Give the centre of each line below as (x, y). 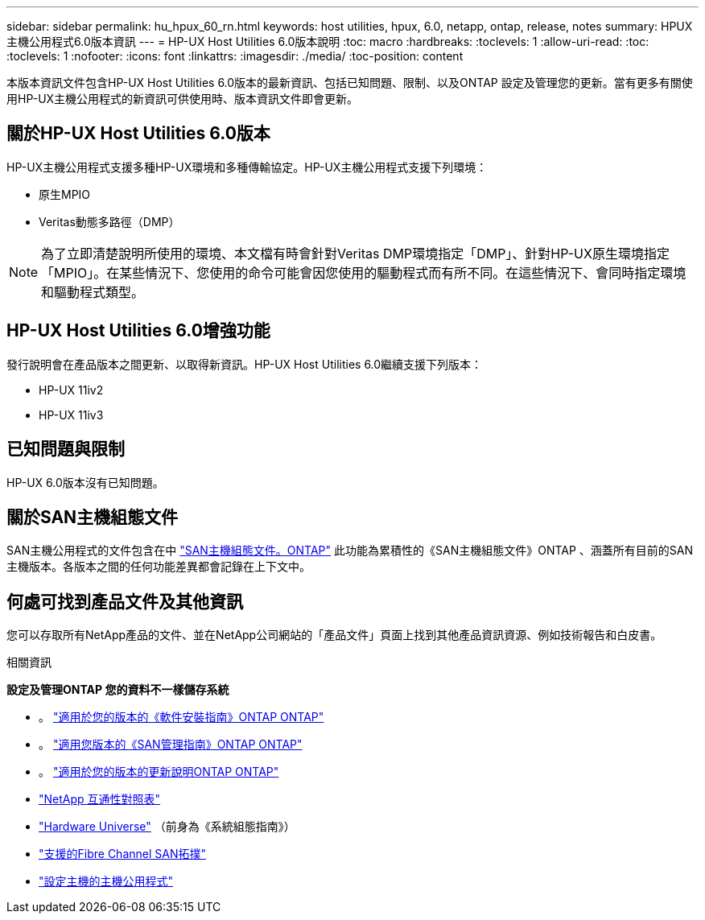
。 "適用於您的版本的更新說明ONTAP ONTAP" (159, 772)
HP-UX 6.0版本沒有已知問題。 (85, 482)
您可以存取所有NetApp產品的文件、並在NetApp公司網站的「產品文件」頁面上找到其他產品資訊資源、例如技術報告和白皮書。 (334, 635)
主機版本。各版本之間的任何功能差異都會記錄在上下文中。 (159, 567)
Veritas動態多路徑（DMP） (109, 221)
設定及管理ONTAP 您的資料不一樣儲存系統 (118, 690)
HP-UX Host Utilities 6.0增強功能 (138, 331)
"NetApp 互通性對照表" (100, 799)
